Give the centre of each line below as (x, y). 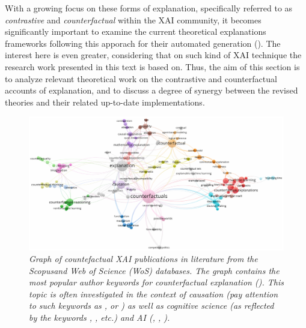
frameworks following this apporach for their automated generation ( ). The (143, 43)
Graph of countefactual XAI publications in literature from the (143, 259)
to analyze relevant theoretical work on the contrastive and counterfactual (141, 78)
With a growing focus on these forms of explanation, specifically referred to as (149, 8)
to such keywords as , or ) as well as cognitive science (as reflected (151, 306)
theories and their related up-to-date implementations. (105, 102)
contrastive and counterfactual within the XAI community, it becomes (133, 19)
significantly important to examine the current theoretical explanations (136, 31)
